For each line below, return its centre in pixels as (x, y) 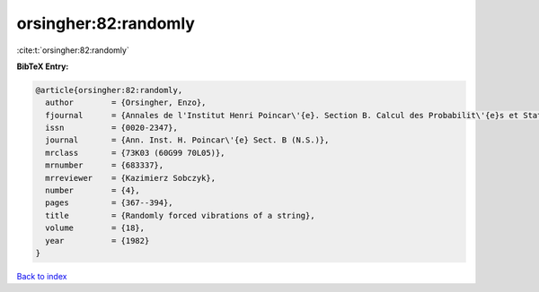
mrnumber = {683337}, (105, 165)
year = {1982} (97, 240)
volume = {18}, (95, 228)
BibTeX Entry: (43, 66)
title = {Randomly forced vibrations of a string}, (180, 215)
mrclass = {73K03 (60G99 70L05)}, (135, 153)
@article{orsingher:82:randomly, (109, 90)
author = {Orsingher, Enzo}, (126, 103)
